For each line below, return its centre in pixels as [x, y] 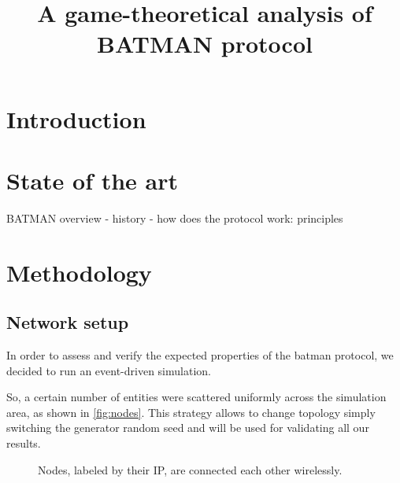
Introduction [76, 118]
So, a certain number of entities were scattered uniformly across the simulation [196, 397]
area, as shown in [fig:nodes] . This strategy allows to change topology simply [191, 412]
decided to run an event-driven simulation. [109, 370]
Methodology [79, 272]
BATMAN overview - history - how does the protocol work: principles [175, 218]
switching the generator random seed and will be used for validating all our [188, 428]
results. [24, 443]
